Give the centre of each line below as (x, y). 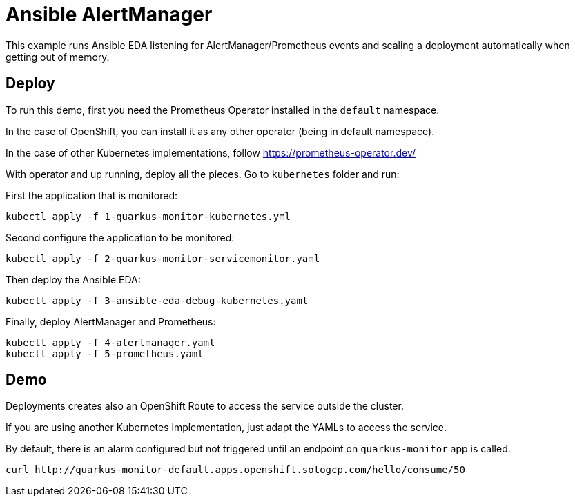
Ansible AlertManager (109, 14)
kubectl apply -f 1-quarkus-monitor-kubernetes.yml (148, 216)
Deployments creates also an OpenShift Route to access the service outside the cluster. (205, 406)
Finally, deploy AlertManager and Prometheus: (111, 321)
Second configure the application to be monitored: (120, 237)
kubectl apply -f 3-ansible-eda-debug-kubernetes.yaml (157, 300)
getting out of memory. (58, 57)
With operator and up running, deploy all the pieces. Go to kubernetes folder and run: (203, 174)
